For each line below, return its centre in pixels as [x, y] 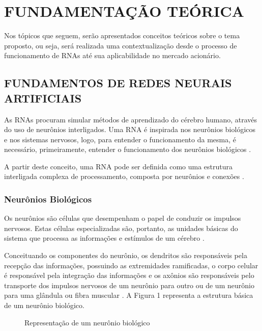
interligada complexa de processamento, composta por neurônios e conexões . [124, 176]
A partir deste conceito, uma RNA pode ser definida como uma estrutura [118, 166]
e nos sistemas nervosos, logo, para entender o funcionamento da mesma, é [120, 139]
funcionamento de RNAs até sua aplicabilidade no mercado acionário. [112, 55]
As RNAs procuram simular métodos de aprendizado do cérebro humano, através [131, 119]
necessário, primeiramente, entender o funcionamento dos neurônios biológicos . [128, 149]
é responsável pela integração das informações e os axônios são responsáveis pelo [129, 275]
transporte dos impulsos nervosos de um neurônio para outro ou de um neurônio [129, 285]
